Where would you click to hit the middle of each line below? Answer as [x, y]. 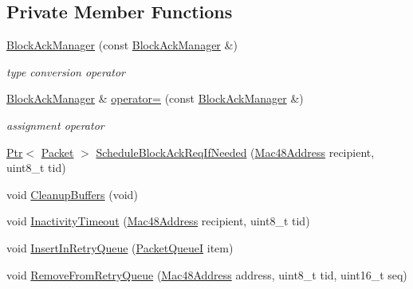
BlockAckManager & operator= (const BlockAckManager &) [155, 98]
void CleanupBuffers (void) [72, 194]
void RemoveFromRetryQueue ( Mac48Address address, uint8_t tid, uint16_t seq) [207, 274]
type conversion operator [66, 71]
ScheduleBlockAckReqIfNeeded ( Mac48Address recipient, [235, 152]
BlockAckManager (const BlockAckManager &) [122, 45]
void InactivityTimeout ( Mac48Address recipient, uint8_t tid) [158, 221]
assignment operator [55, 125]
